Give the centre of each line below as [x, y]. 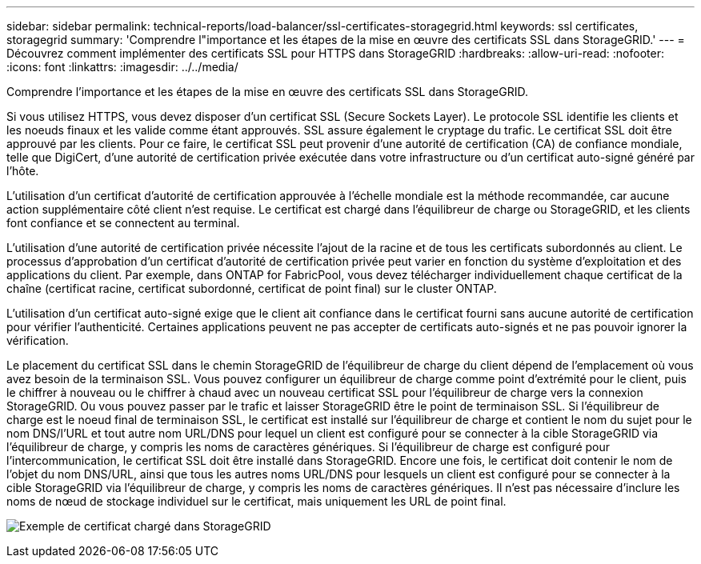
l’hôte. [23, 171]
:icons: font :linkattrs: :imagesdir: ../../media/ [122, 67]
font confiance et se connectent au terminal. [123, 223]
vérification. [38, 340]
